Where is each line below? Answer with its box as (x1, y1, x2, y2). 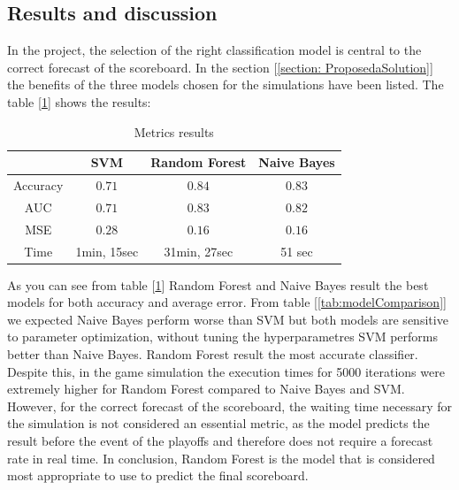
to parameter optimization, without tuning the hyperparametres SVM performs (7, 327, 438, 346)
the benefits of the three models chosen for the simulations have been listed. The (7, 75, 444, 94)
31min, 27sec (164, 241, 233, 260)
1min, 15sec (75, 241, 139, 260)
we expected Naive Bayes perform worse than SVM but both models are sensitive (7, 310, 448, 328)
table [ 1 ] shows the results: (7, 92, 151, 111)
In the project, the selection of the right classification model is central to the (7, 41, 422, 59)
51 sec (280, 241, 313, 260)
